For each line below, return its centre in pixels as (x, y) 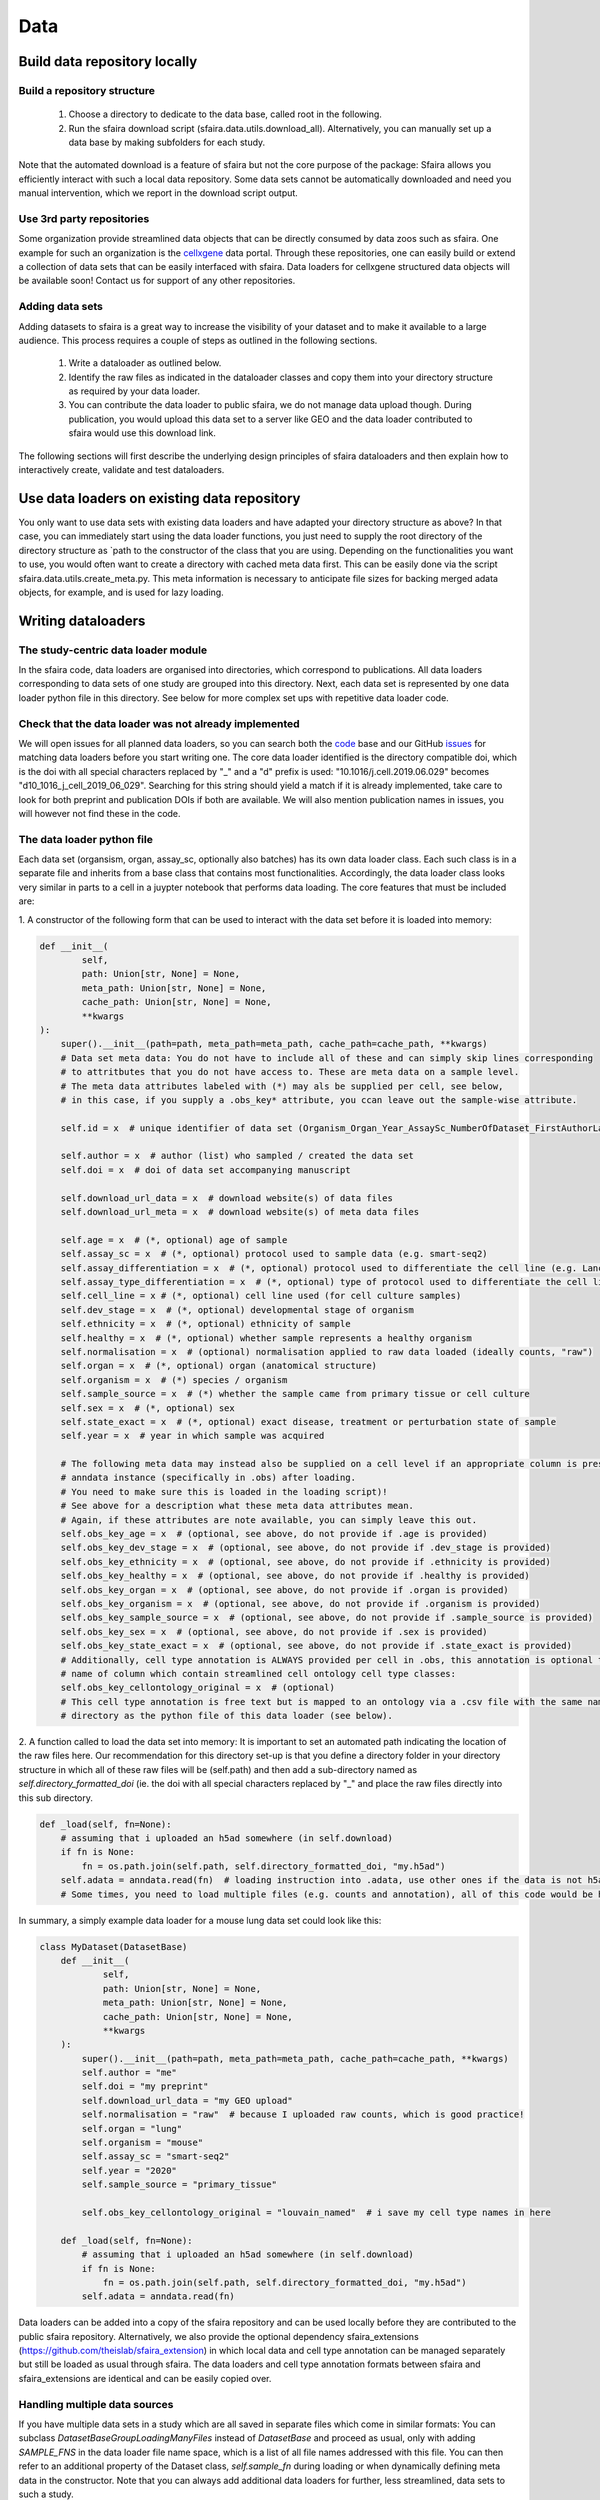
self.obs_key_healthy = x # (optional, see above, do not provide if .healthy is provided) (295, 1576)
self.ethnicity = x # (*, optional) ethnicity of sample (205, 1324)
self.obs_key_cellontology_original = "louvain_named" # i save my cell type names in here (316, 2212)
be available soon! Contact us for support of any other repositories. (157, 281)
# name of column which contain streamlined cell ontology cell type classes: (258, 1673)
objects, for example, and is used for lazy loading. (121, 592)
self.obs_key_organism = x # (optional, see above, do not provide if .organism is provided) (300, 1603)
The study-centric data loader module (113, 650)
